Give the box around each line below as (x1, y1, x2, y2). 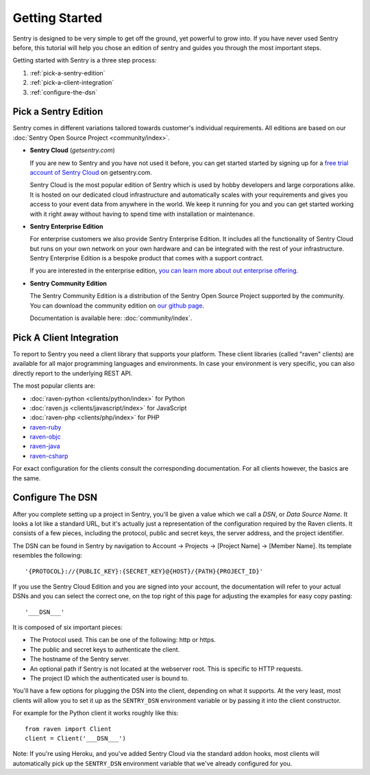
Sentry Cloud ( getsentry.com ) (29, 146, 116, 154)
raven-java (29, 442, 61, 450)
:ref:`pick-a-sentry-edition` (29, 69, 106, 77)
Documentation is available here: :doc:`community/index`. (29, 314, 193, 322)
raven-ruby (29, 423, 62, 431)
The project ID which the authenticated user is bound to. (29, 674, 189, 682)
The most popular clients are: (12, 382, 96, 390)
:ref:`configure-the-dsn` (29, 88, 97, 96)
